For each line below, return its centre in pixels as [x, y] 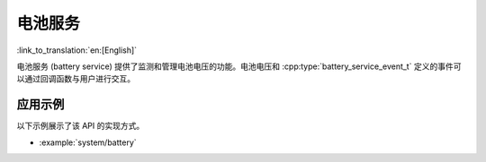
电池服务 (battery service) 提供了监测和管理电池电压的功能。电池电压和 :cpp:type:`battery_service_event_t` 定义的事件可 [239, 66]
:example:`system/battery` [88, 142]
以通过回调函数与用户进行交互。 [76, 79]
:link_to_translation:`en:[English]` [77, 50]
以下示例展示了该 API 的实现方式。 [81, 126]
